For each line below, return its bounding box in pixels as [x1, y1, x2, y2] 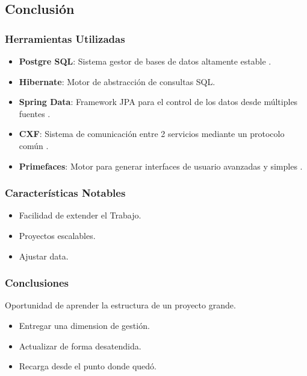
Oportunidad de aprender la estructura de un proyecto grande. [5, 299, 236, 311]
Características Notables [5, 185, 126, 200]
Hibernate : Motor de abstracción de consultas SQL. [19, 75, 216, 88]
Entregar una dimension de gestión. [19, 319, 150, 331]
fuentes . [19, 107, 51, 119]
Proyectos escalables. [19, 229, 96, 241]
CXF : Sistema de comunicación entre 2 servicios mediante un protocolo [19, 127, 285, 140]
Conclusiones [5, 275, 69, 290]
